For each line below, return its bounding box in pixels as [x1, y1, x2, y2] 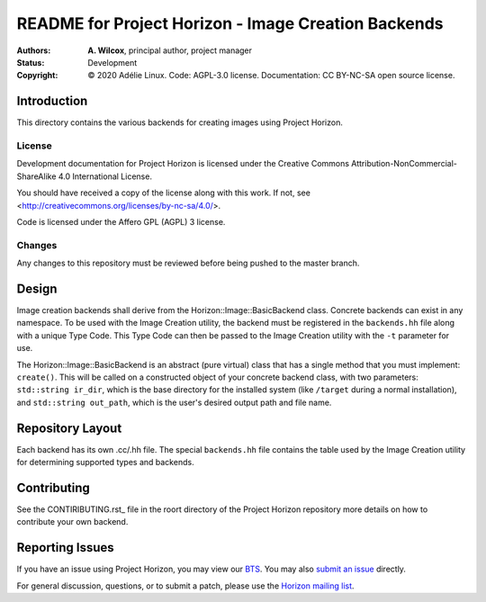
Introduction [16, 94, 88, 109]
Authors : [16, 45, 51, 56]
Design [16, 281, 58, 296]
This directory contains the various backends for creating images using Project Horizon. [16, 117, 344, 128]
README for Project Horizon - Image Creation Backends [16, 13, 444, 33]
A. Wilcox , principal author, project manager [87, 45, 252, 56]
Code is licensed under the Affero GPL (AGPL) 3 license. [16, 216, 226, 227]
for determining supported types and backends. [16, 457, 194, 468]
